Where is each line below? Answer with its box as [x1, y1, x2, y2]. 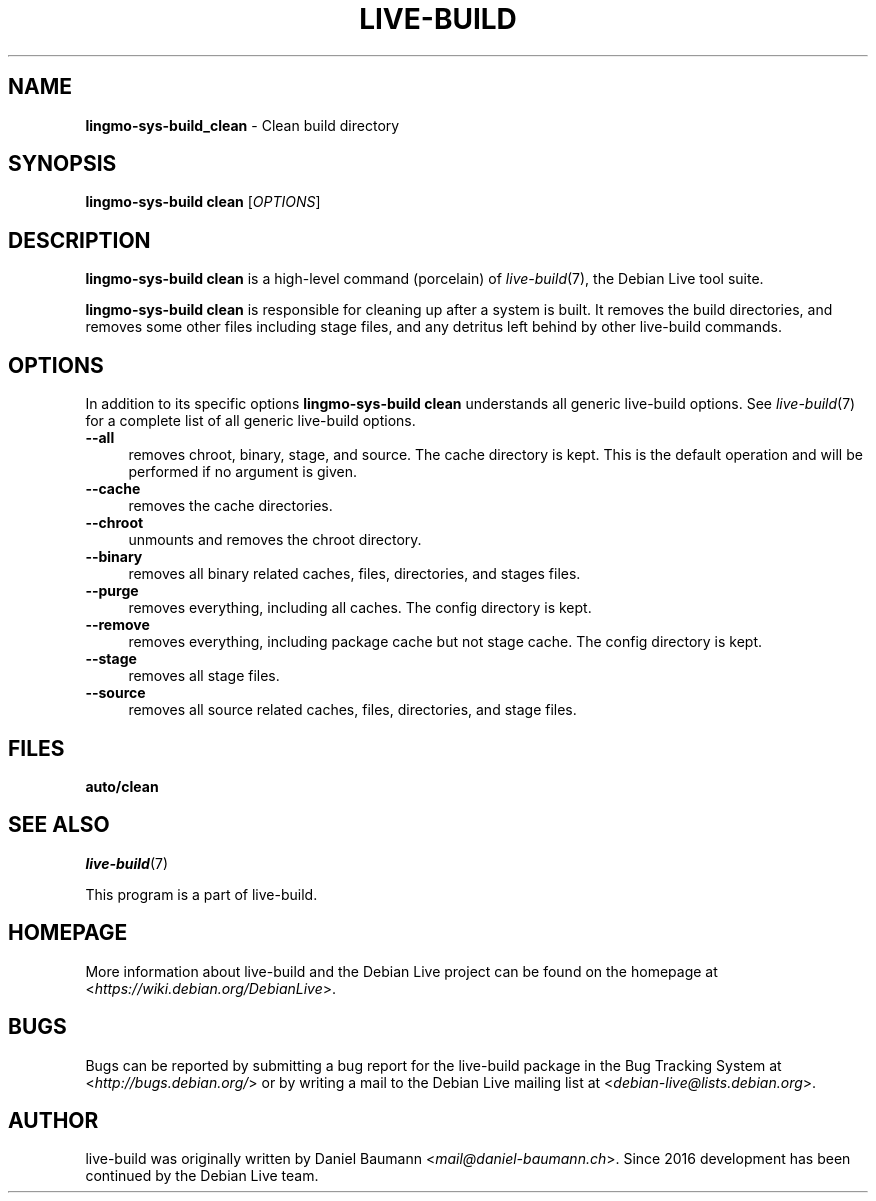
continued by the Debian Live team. [85, 1167, 319, 1185]
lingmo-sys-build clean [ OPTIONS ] [85, 193, 321, 211]
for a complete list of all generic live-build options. [85, 412, 416, 430]
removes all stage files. [128, 667, 280, 685]
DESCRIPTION [8, 227, 151, 253]
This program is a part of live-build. [85, 885, 318, 903]
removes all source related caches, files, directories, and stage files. [128, 701, 577, 719]
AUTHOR [8, 1107, 99, 1133]
